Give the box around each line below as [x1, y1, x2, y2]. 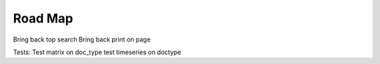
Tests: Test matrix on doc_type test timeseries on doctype [13, 48, 182, 56]
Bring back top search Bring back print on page [13, 35, 151, 44]
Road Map [13, 11, 74, 26]
